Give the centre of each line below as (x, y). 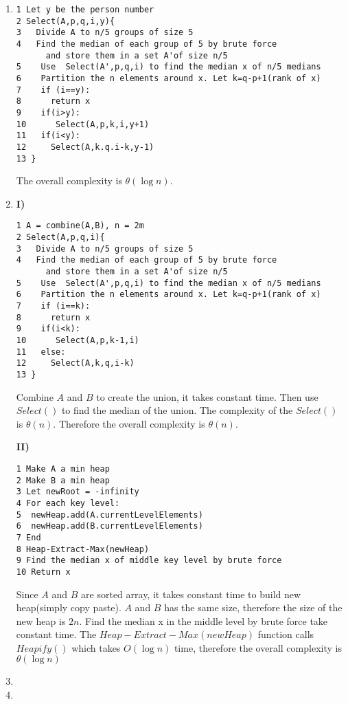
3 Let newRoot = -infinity (78, 492)
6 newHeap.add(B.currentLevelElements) (109, 526)
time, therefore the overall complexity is (258, 647)
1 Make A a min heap (63, 469)
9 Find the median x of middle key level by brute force (149, 561)
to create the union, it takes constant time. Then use (207, 396)
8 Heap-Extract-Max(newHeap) (83, 549)
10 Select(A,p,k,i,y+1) (83, 124)
